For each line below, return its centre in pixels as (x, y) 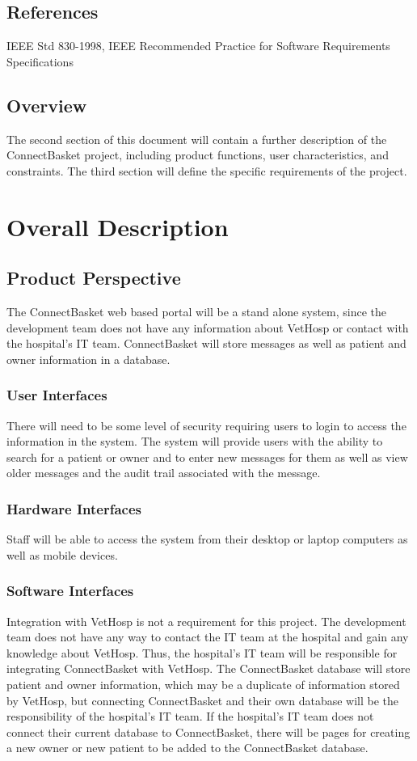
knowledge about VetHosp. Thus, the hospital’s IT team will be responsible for (202, 652)
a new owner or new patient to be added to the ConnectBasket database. (187, 748)
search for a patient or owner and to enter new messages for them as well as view (207, 457)
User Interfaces (57, 395)
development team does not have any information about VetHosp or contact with (208, 327)
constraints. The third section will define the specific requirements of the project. (207, 170)
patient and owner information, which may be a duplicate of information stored (203, 684)
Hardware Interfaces (74, 508)
